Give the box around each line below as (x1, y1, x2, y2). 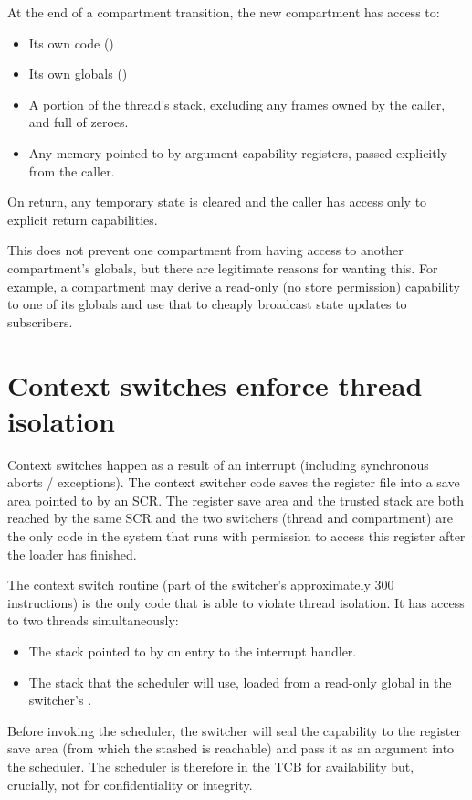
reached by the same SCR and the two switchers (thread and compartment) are (7, 508, 453, 528)
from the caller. (28, 161, 115, 180)
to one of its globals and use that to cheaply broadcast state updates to (7, 294, 407, 314)
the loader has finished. (7, 544, 137, 563)
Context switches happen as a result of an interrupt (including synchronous (7, 454, 429, 474)
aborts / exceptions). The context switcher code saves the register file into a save (7, 473, 460, 492)
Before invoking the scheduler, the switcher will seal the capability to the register (7, 720, 461, 740)
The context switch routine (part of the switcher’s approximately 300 (7, 575, 394, 594)
